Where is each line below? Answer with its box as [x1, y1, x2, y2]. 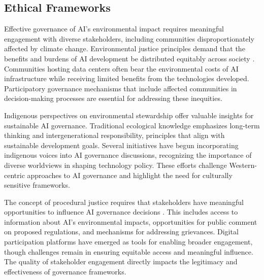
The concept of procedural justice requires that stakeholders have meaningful [4, 196, 244, 207]
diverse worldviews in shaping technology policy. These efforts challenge [4, 159, 227, 170]
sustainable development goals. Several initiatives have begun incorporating [4, 139, 239, 150]
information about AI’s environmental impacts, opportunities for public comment [4, 216, 257, 227]
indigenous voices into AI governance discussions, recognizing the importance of [4, 150, 252, 160]
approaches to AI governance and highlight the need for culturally [27, 169, 233, 180]
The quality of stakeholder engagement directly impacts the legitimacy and [4, 256, 238, 267]
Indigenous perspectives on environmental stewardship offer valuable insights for [4, 110, 254, 120]
